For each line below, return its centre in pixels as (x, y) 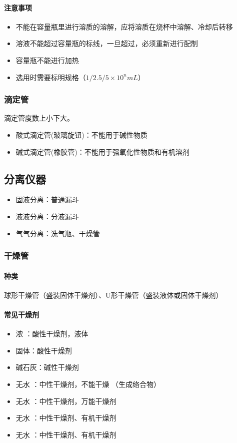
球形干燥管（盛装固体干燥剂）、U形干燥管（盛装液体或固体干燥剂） (113, 295)
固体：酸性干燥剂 (44, 350)
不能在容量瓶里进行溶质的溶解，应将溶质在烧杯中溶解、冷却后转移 (124, 26)
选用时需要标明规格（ (51, 77)
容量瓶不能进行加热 (47, 60)
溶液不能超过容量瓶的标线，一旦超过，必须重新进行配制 (107, 43)
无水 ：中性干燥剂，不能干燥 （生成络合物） (88, 384)
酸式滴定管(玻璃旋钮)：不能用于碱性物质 (81, 134)
